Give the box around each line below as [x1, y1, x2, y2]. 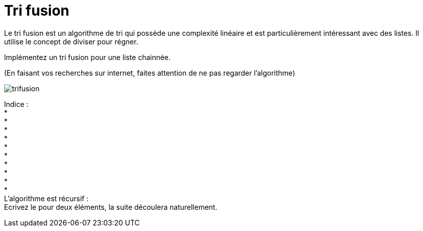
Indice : [4, 99, 29, 108]
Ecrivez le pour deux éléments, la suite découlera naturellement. [4, 202, 218, 211]
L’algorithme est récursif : [4, 194, 89, 203]
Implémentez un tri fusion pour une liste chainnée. [4, 52, 171, 62]
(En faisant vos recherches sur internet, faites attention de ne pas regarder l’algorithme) [4, 68, 295, 77]
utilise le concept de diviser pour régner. [4, 37, 138, 46]
